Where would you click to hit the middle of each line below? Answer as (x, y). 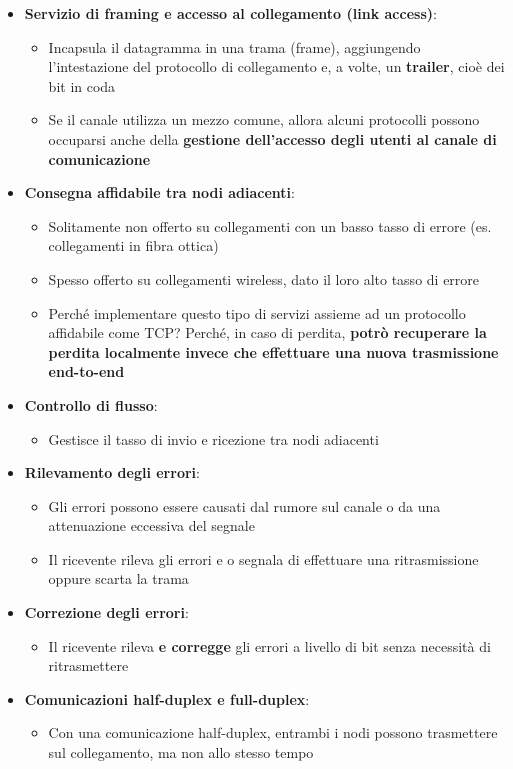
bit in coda (82, 85)
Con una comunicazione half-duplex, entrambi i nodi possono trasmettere (273, 732)
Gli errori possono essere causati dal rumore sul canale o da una (244, 505)
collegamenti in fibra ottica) (133, 245)
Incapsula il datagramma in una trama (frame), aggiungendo (234, 46)
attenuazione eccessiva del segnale (151, 525)
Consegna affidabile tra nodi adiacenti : (159, 192)
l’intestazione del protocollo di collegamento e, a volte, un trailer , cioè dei (276, 66)
